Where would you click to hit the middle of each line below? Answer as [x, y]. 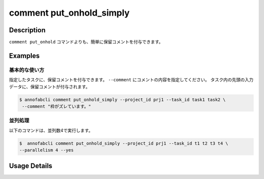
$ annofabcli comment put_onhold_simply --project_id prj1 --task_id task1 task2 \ [122, 100]
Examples [24, 56]
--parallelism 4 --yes [46, 150]
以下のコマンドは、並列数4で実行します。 [51, 130]
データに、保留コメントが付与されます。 [50, 87]
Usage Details [31, 166]
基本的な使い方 [27, 70]
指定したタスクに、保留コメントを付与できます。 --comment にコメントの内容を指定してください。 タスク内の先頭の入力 [131, 80]
